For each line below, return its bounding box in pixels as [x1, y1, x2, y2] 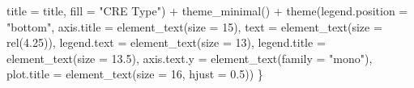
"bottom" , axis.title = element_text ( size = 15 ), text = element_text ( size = [6, 18, 382, 35]
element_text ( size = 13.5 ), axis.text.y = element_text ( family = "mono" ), [6, 49, 373, 66]
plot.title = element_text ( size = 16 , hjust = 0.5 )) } [6, 65, 263, 82]
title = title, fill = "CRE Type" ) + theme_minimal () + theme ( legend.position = [6, 2, 408, 19]
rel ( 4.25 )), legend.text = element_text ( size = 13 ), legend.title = [6, 34, 326, 51]
